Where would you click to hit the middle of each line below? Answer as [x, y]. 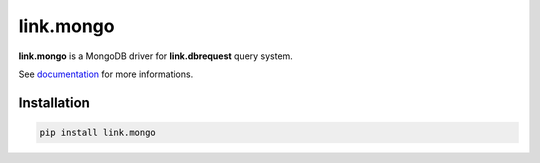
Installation [54, 102]
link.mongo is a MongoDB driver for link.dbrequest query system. [156, 56]
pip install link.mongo [98, 132]
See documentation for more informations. [106, 74]
